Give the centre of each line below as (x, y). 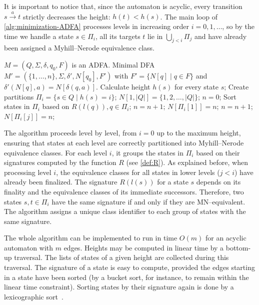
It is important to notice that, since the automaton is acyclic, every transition (123, 6)
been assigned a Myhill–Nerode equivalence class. (79, 48)
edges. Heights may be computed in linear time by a (144, 247)
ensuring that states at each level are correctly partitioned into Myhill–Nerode (124, 142)
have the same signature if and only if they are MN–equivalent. (148, 201)
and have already (220, 36)
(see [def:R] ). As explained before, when (187, 162)
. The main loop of (189, 16)
